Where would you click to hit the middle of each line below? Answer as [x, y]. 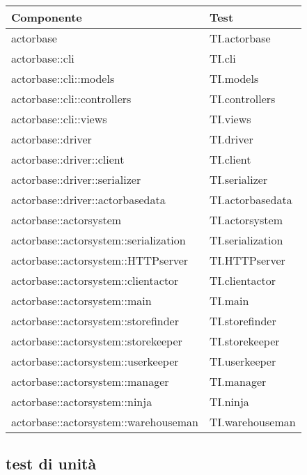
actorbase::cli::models [63, 78]
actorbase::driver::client [68, 159]
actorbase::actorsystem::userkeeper [95, 361]
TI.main [229, 301]
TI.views [230, 119]
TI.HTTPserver [247, 260]
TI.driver [231, 139]
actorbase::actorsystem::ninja [82, 402]
